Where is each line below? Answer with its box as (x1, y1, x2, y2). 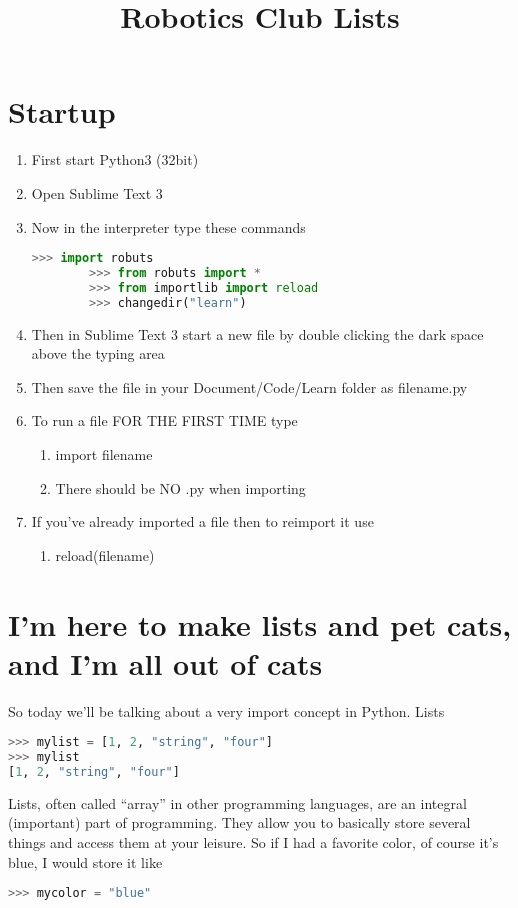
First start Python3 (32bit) (31, 149, 199, 170)
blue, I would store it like (8, 851, 163, 872)
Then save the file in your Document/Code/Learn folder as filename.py (31, 376, 468, 397)
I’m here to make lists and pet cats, (8, 603, 512, 644)
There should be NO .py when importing (55, 477, 306, 498)
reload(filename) (55, 544, 155, 565)
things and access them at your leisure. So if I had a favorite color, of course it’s (8, 832, 499, 853)
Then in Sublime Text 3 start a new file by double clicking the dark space (31, 323, 484, 344)
